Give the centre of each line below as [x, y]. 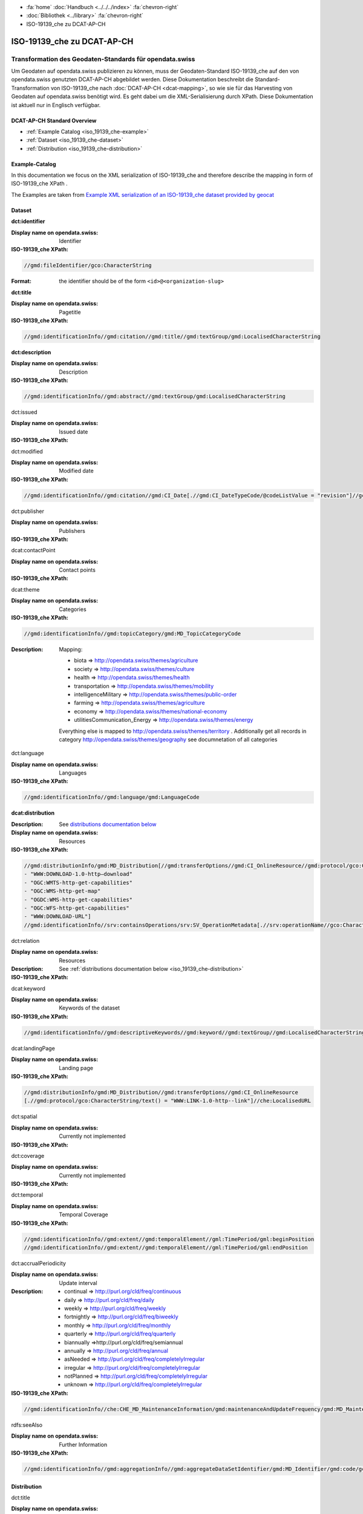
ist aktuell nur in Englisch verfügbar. [56, 105]
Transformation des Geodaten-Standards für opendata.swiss [103, 59]
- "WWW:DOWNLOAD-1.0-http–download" [78, 874]
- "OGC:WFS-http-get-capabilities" [77, 908]
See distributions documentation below [108, 824]
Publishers [72, 531]
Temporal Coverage [83, 1215]
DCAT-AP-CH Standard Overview [54, 121]
